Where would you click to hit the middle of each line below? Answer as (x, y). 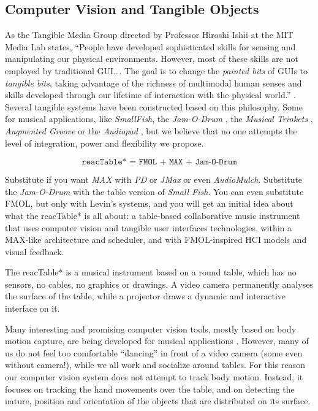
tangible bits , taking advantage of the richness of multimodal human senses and (153, 83)
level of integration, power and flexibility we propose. (104, 143)
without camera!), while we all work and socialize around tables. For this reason (155, 365)
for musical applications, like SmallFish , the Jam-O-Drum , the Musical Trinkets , (159, 119)
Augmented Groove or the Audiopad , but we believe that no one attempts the (151, 130)
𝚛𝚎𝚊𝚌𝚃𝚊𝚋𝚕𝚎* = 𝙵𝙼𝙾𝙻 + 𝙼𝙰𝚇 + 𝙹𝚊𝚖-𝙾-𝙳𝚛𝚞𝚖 (159, 162)
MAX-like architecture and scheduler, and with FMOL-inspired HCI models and (156, 240)
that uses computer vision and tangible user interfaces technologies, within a (149, 227)
